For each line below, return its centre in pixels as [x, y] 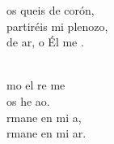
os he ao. [28, 100]
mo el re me [36, 85]
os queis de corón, [51, 10]
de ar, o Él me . [45, 42]
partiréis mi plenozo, [57, 26]
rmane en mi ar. [46, 133]
